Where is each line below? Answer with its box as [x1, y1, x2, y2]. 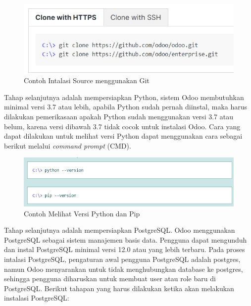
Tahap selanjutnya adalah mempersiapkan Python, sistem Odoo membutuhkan [4, 92, 244, 102]
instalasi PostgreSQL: [4, 293, 69, 303]
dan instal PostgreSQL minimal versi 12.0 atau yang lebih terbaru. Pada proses [4, 244, 245, 255]
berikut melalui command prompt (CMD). [4, 140, 131, 151]
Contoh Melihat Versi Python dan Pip [24, 208, 140, 218]
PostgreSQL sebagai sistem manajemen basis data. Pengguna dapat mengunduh [4, 234, 247, 245]
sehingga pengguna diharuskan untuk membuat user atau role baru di [4, 273, 216, 284]
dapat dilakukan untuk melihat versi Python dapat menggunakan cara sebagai [4, 131, 243, 141]
